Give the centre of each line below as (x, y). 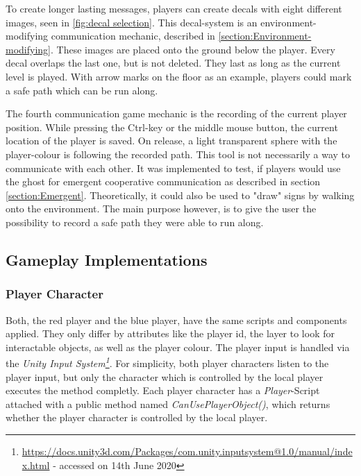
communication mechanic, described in (133, 36)
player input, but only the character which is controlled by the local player (165, 376)
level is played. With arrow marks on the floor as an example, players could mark (179, 76)
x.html (36, 465)
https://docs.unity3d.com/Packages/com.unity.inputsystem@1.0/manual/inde (187, 451)
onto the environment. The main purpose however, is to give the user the (161, 209)
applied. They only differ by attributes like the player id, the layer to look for (170, 333)
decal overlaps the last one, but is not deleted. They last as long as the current (173, 63)
